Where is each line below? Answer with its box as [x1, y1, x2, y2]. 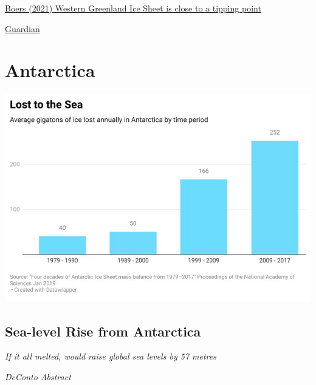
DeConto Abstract [5, 370, 71, 383]
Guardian [5, 22, 40, 35]
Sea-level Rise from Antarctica [5, 321, 201, 340]
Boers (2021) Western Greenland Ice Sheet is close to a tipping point [5, 2, 261, 14]
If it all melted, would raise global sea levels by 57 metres [5, 350, 216, 363]
